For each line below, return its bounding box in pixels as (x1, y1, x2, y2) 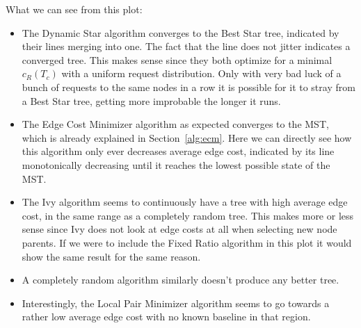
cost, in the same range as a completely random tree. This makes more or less (22, 208, 354, 222)
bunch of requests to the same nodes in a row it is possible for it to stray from (22, 79, 355, 94)
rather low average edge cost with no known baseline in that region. (22, 309, 311, 324)
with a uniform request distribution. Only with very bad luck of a (61, 66, 342, 81)
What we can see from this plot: (6, 2, 143, 16)
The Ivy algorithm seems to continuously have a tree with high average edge (22, 195, 348, 209)
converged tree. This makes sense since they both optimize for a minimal (22, 52, 332, 67)
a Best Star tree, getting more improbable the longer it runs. (22, 93, 281, 108)
